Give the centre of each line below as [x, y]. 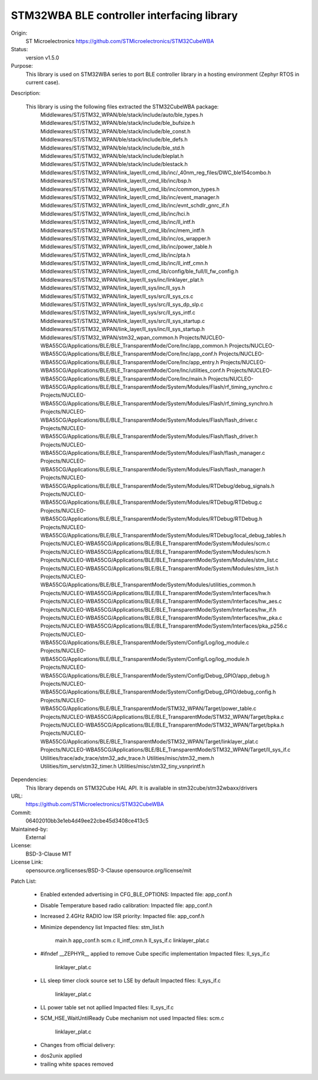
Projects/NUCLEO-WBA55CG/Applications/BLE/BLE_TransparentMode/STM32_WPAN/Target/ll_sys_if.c [165, 750]
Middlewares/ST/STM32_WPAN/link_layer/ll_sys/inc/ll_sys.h [113, 288]
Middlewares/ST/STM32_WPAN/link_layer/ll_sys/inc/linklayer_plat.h [122, 279]
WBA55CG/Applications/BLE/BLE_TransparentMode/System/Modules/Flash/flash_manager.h [153, 469]
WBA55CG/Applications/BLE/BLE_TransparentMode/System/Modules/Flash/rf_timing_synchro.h [157, 403]
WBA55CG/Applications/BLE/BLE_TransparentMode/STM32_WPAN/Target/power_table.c [148, 709]
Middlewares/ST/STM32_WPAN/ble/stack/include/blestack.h [114, 164]
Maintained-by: [29, 829]
